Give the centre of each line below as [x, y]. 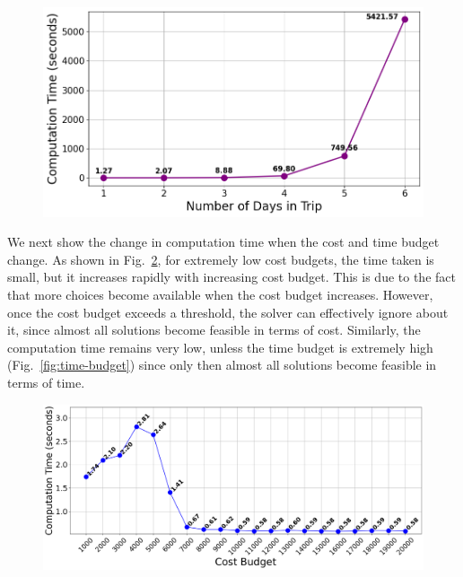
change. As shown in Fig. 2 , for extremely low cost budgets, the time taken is [221, 259]
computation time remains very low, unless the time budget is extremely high [220, 347]
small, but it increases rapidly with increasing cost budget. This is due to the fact [231, 277]
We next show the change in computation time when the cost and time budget [223, 242]
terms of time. [46, 383]
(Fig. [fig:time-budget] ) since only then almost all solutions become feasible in [222, 365]
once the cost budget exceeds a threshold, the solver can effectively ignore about [228, 312]
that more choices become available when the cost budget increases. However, [220, 295]
